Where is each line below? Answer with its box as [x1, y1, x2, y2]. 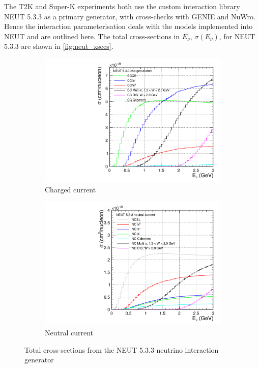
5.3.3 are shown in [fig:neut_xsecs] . [4, 41, 113, 51]
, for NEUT [219, 31, 255, 41]
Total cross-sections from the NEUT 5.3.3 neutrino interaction [24, 344, 219, 355]
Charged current [45, 184, 96, 194]
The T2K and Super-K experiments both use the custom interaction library [4, 1, 240, 11]
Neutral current [45, 327, 94, 337]
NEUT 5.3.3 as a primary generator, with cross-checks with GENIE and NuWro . [4, 11, 255, 21]
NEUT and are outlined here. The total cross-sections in [4, 31, 180, 41]
